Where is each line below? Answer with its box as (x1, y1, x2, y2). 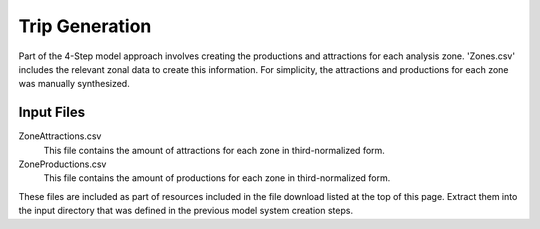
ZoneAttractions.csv (18, 130, 102, 142)
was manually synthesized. (18, 78, 130, 90)
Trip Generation (18, 15, 152, 37)
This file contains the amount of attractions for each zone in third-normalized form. (43, 144, 385, 156)
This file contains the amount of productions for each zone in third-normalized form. (43, 172, 391, 184)
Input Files (18, 104, 85, 121)
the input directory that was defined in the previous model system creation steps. (18, 205, 354, 217)
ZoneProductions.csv (18, 158, 107, 170)
